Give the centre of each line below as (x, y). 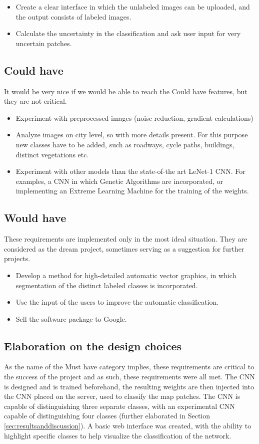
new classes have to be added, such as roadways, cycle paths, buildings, (125, 144)
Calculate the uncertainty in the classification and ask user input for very (128, 33)
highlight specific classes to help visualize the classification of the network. (118, 435)
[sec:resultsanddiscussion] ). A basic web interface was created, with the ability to (128, 426)
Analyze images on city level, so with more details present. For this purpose (132, 135)
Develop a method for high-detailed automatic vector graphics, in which (126, 275)
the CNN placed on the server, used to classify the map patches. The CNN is (122, 396)
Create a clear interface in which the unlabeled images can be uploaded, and (133, 7)
